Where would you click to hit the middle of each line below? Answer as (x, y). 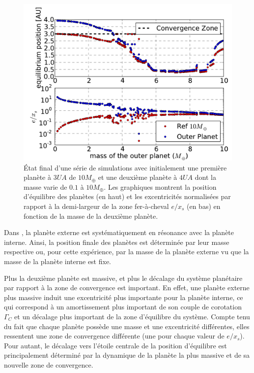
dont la (205, 177)
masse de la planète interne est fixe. (58, 261)
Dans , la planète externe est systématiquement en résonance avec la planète (119, 232)
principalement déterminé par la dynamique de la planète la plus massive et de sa (127, 355)
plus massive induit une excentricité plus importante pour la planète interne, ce (124, 297)
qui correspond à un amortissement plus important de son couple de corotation (123, 307)
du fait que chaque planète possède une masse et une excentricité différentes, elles (127, 326)
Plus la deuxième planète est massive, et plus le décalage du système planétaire (123, 278)
